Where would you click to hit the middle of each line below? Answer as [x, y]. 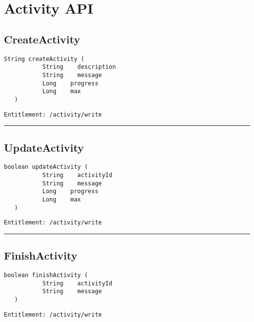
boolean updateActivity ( [46, 167]
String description [79, 67]
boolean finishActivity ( [46, 275]
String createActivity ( [44, 59]
